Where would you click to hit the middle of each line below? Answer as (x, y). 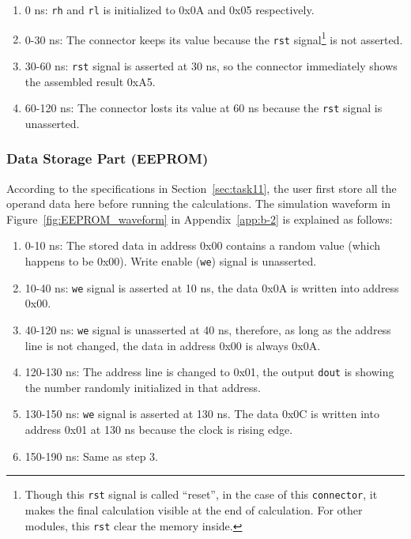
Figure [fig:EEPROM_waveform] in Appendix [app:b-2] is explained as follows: (200, 219)
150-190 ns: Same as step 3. (91, 456)
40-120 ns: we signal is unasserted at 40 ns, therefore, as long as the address (208, 329)
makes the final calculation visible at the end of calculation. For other (194, 509)
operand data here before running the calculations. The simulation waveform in (199, 204)
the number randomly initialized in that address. (143, 387)
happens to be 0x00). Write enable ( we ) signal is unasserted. (171, 261)
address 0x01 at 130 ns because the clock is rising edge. (159, 430)
